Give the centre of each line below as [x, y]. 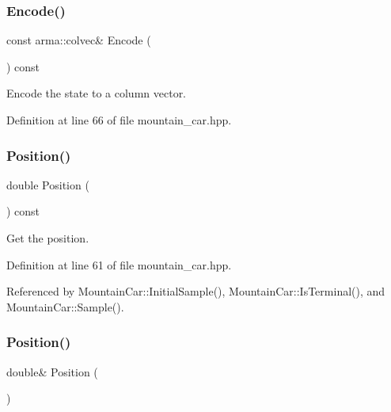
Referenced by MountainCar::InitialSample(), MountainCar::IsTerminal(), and [196, 291]
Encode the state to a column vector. [97, 93]
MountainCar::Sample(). [65, 306]
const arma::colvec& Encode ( [79, 40]
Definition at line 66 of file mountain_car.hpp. [119, 120]
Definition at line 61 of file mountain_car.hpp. [119, 264]
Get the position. [48, 238]
